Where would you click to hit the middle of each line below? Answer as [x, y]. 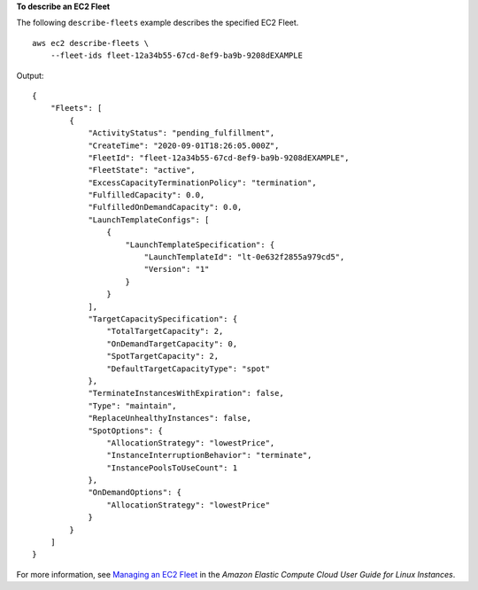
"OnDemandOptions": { [135, 493]
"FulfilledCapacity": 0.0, [146, 195]
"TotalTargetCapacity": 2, [165, 331]
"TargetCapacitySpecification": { [163, 318]
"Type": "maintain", [132, 406]
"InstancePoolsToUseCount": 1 [172, 468]
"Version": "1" [177, 269]
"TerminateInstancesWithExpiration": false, [186, 393]
